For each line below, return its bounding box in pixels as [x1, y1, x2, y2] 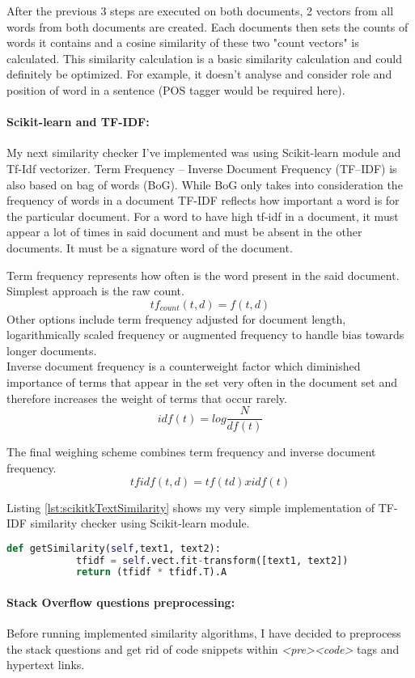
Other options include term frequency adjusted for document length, [6, 310, 346, 327]
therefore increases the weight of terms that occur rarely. [6, 389, 287, 406]
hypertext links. [6, 656, 85, 673]
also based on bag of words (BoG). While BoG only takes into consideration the [6, 176, 403, 193]
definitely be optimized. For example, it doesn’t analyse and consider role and [6, 66, 392, 83]
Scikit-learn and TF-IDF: [6, 113, 150, 130]
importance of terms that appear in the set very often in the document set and [6, 374, 397, 391]
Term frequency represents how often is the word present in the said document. [6, 266, 400, 283]
